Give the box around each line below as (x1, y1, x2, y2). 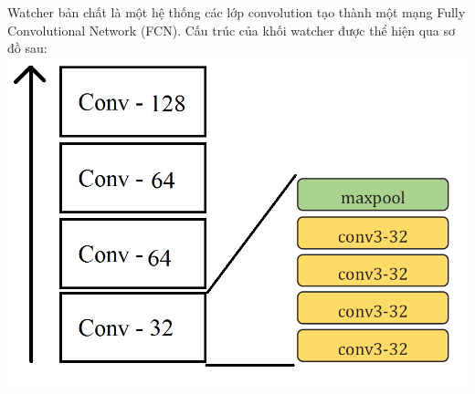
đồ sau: (7, 38, 47, 57)
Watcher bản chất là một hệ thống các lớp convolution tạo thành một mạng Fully (7, 3, 466, 21)
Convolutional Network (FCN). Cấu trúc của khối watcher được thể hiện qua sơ (7, 20, 455, 39)
